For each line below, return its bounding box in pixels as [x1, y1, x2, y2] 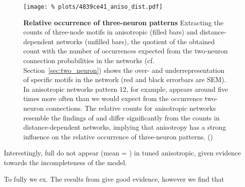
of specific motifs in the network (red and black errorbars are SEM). [23, 74, 227, 85]
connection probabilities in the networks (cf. [23, 55, 155, 66]
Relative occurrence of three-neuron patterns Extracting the [23, 17, 224, 27]
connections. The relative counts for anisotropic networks [46, 103, 216, 113]
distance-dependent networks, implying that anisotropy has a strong [23, 122, 226, 132]
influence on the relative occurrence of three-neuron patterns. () [23, 131, 213, 141]
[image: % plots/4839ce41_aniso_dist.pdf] [23, 3, 163, 10]
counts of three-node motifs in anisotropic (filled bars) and [23, 27, 198, 37]
